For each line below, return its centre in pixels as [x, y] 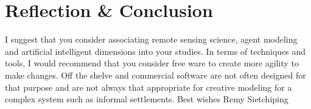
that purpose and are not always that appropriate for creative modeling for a [149, 87]
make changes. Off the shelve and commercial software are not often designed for [155, 75]
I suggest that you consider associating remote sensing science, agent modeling [151, 39]
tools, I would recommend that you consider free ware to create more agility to [152, 63]
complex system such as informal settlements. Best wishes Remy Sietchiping [147, 99]
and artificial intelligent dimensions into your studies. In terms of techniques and [155, 51]
